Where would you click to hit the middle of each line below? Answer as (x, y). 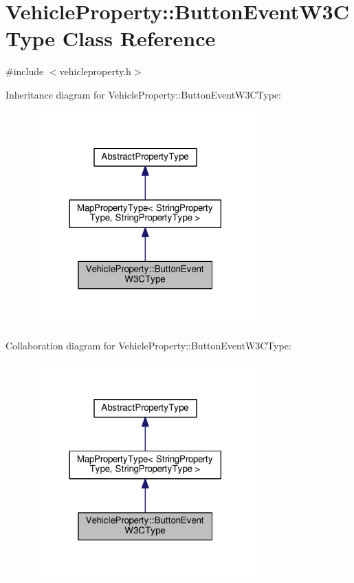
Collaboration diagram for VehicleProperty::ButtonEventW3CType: (148, 346)
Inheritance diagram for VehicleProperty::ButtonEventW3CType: (144, 94)
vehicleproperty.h (95, 71)
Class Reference (139, 38)
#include (25, 71)
